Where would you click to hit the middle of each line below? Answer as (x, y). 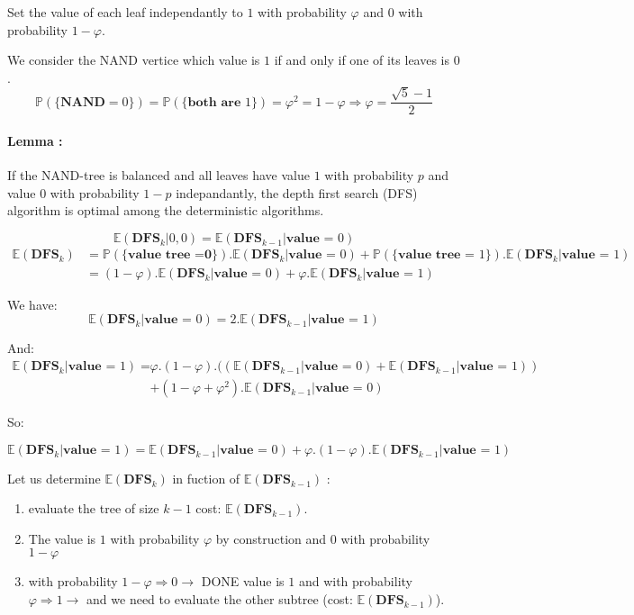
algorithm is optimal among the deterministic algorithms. (166, 210)
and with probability (355, 581)
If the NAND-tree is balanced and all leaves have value (158, 175)
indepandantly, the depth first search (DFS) (297, 192)
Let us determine (54, 478)
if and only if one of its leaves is (362, 60)
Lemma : (35, 140)
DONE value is (243, 581)
